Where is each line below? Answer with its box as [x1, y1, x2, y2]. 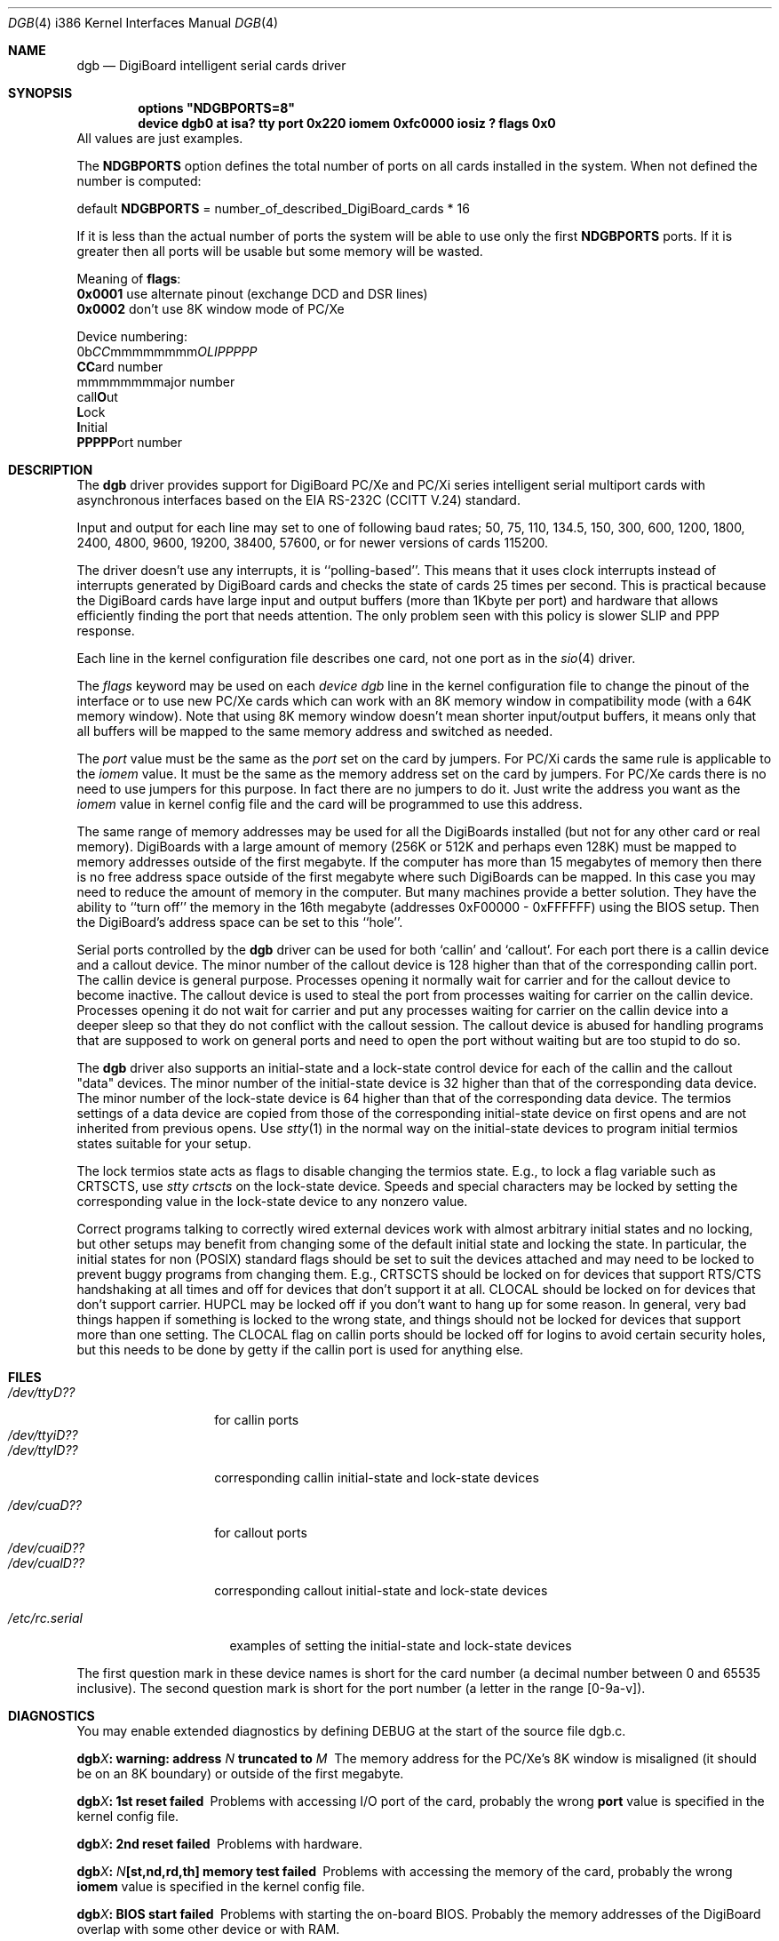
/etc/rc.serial [8, 1610, 83, 1625]
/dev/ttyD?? [8, 1385, 76, 1400]
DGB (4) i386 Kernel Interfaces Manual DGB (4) [8, 15, 279, 30]
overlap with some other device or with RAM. [76, 1921, 340, 1937]
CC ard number [76, 359, 163, 374]
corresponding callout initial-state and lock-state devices [214, 1583, 548, 1598]
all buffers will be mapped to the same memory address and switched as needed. [76, 723, 553, 739]
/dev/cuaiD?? [8, 1540, 85, 1555]
